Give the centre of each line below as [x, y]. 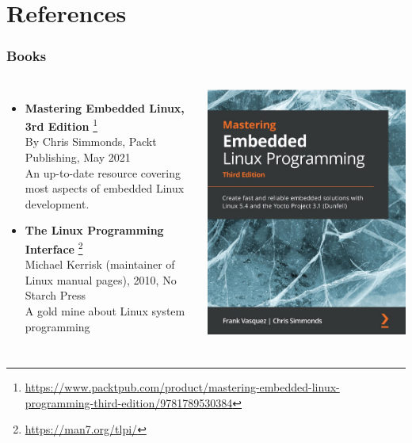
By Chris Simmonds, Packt [91, 141]
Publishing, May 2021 [78, 157]
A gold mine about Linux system [105, 311]
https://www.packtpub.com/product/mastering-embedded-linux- [182, 387]
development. [57, 203]
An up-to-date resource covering [103, 172]
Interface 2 [54, 248]
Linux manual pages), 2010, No [101, 279]
